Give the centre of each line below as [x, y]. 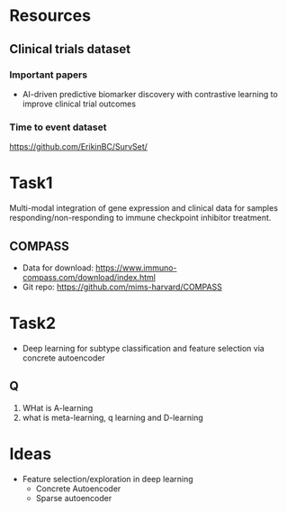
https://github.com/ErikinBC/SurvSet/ [79, 147]
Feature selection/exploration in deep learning [108, 479]
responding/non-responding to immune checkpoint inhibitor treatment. [140, 218]
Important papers [49, 75]
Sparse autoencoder [74, 498]
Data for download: [58, 268]
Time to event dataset [58, 127]
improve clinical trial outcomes [79, 104]
